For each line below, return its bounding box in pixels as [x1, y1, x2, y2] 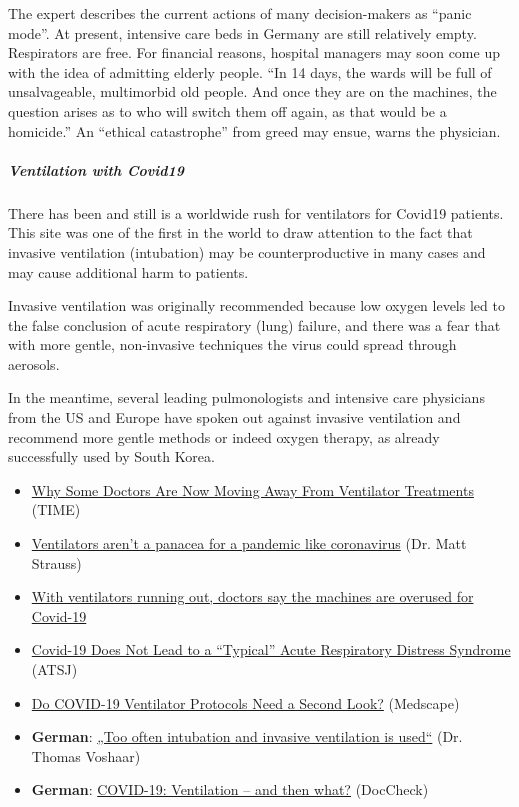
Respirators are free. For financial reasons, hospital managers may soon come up [8, 42, 500, 63]
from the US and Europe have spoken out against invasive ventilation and [8, 407, 461, 428]
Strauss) [31, 552, 82, 573]
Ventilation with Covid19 [8, 159, 185, 180]
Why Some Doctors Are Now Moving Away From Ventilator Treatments [31, 479, 474, 500]
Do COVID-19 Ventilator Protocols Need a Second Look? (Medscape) [31, 692, 460, 713]
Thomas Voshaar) [31, 745, 141, 766]
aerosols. [8, 353, 60, 374]
